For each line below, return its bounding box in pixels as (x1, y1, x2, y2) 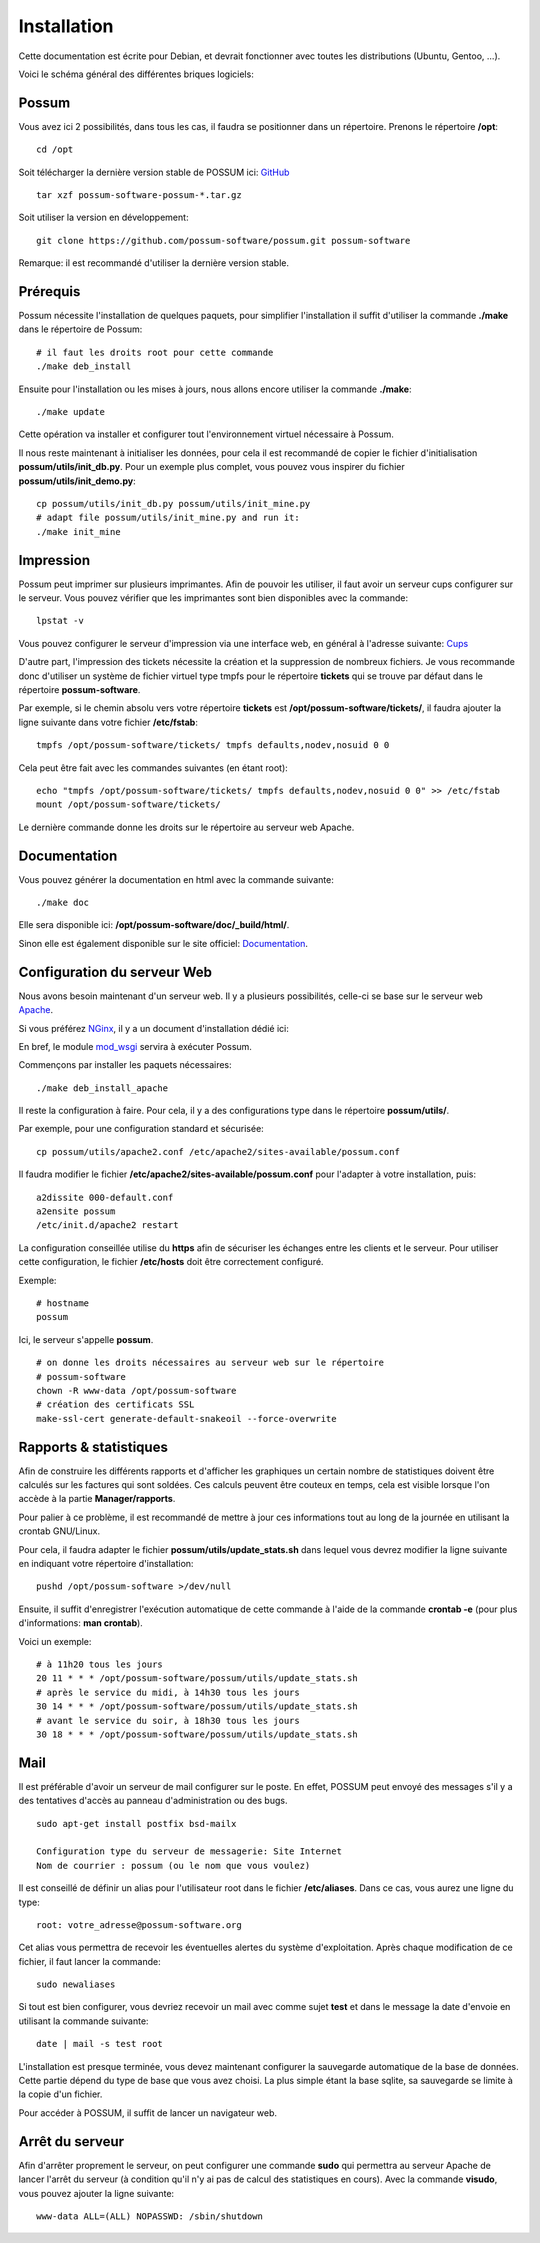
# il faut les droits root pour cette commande (36, 346, 274, 358)
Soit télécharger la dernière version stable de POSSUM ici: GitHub (18, 166, 290, 178)
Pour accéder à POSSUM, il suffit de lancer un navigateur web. (18, 2106, 278, 2119)
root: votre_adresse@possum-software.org (36, 1919, 242, 1930)
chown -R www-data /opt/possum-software (36, 1385, 237, 1396)
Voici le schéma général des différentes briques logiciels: (18, 68, 254, 80)
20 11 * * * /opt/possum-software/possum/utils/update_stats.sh (36, 1673, 359, 1684)
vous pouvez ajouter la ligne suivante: (18, 2187, 175, 2199)
